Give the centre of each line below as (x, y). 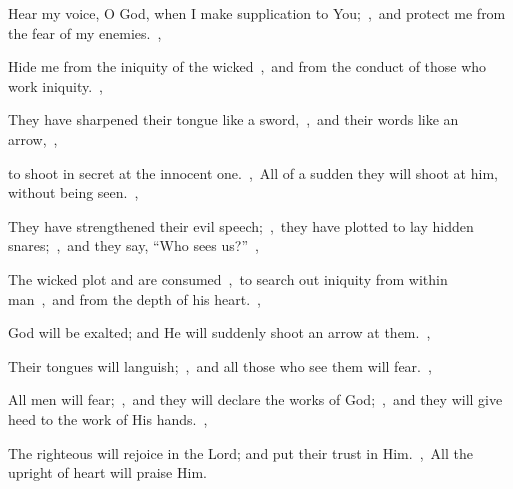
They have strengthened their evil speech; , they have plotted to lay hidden (241, 225)
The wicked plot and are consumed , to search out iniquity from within (228, 278)
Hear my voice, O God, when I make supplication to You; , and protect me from (257, 13)
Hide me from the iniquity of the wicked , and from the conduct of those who (247, 66)
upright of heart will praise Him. (107, 472)
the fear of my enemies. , (85, 32)
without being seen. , (73, 192)
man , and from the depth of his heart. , (134, 298)
